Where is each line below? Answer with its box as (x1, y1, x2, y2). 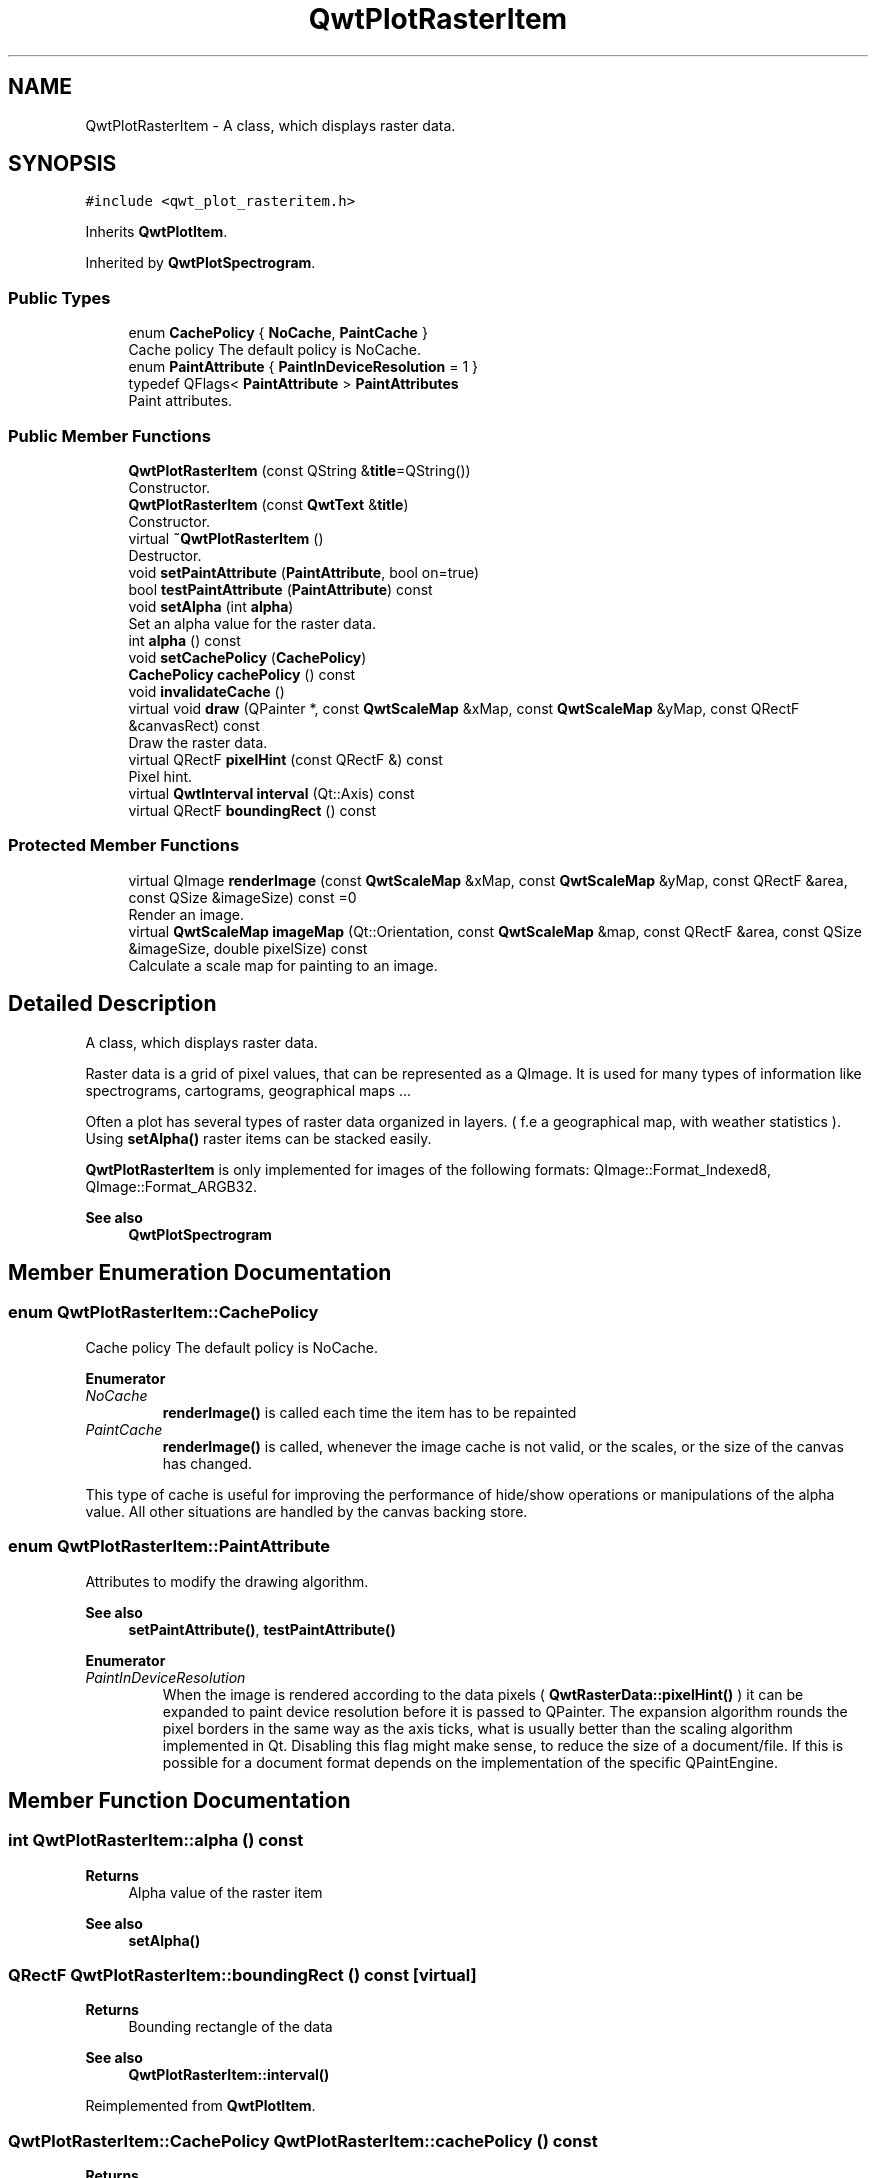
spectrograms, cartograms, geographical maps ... (85, 1081, 412, 1099)
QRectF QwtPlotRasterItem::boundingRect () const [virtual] (8, 1965, 477, 1986)
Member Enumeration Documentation (8, 1259, 392, 1285)
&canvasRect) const (128, 716, 260, 734)
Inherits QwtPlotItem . (85, 223, 228, 241)
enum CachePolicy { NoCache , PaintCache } (128, 324, 428, 342)
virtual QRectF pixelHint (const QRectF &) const (128, 750, 443, 768)
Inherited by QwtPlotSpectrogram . (85, 254, 316, 272)
